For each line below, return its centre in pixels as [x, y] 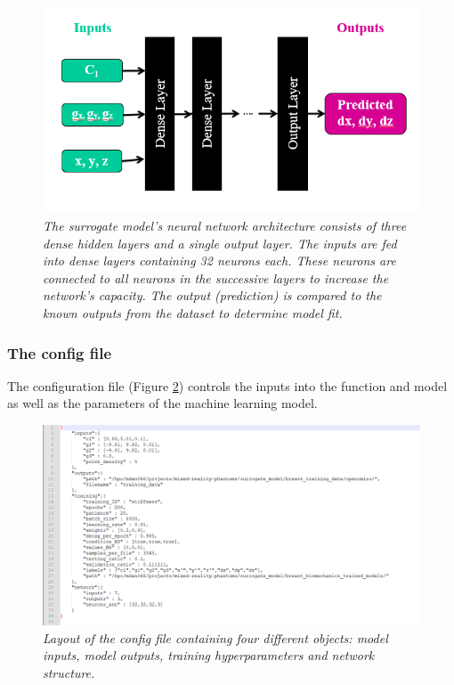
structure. [69, 673]
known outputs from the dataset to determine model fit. [193, 313]
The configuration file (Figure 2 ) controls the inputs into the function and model [227, 385]
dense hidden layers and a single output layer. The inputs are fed [220, 243]
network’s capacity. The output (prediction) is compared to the [212, 295]
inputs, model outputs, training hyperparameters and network [209, 655]
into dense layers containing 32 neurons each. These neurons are [219, 261]
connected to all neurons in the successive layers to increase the [216, 277]
